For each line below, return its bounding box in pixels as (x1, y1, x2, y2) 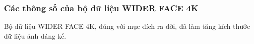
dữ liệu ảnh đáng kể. (4, 30, 66, 41)
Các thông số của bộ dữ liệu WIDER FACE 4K (4, 1, 198, 14)
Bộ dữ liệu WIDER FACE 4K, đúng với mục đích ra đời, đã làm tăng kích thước (4, 21, 250, 31)
